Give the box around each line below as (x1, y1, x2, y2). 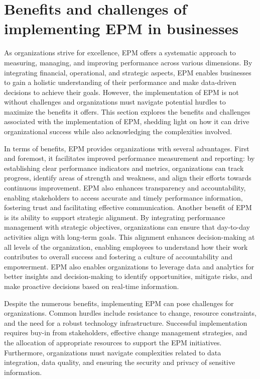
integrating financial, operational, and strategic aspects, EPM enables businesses (4, 67, 251, 77)
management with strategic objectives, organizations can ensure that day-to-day (4, 222, 250, 232)
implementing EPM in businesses (4, 18, 239, 39)
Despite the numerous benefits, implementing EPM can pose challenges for (4, 298, 234, 308)
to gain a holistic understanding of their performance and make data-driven (4, 77, 236, 87)
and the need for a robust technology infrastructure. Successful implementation (4, 317, 247, 328)
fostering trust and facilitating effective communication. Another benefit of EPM (4, 202, 252, 213)
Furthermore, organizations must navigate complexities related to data (4, 347, 221, 357)
